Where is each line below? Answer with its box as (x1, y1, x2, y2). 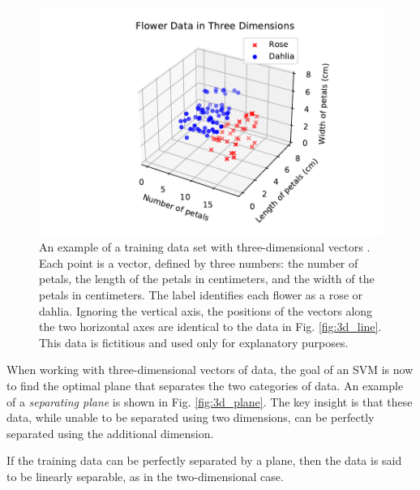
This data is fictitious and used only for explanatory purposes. (39, 333, 349, 350)
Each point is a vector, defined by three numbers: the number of (39, 254, 358, 271)
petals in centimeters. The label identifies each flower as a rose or (39, 286, 363, 303)
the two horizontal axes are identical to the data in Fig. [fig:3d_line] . (39, 318, 382, 335)
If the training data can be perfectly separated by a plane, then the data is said (6, 452, 402, 469)
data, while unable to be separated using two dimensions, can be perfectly (6, 409, 375, 426)
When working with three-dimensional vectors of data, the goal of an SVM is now (6, 361, 414, 378)
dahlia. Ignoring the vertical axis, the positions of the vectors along (39, 302, 373, 319)
